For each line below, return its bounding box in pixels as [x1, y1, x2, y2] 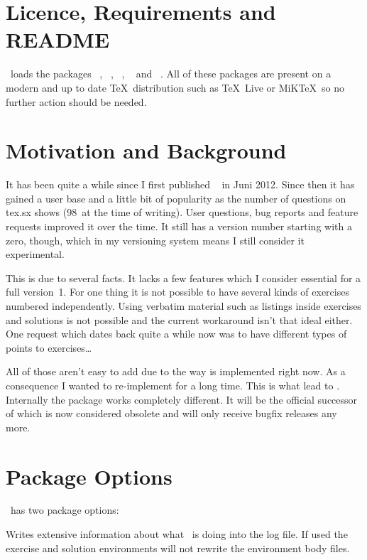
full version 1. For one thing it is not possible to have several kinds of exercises [6, 284, 349, 299]
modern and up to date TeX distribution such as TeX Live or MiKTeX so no [6, 80, 345, 95]
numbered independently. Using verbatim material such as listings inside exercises [6, 298, 361, 313]
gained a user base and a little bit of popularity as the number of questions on [6, 190, 346, 205]
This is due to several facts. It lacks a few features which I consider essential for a [6, 270, 361, 285]
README [6, 25, 110, 54]
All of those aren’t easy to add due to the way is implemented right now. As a [6, 364, 346, 379]
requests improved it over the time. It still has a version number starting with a [6, 219, 352, 233]
